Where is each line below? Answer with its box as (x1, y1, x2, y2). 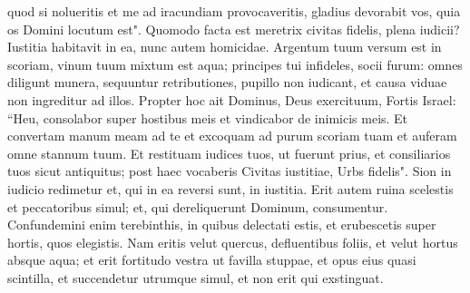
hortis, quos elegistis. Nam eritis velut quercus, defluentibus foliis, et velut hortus (7, 232, 458, 251)
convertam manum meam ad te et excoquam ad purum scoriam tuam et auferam (7, 126, 457, 145)
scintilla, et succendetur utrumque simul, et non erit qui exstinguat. (7, 268, 384, 287)
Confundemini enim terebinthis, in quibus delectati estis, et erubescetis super (7, 215, 436, 234)
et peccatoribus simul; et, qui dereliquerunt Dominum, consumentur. (7, 197, 388, 216)
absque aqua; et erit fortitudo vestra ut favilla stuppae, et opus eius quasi (7, 250, 416, 269)
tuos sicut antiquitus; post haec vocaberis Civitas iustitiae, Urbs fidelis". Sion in (7, 161, 452, 181)
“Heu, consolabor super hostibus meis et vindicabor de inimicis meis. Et (7, 108, 408, 127)
